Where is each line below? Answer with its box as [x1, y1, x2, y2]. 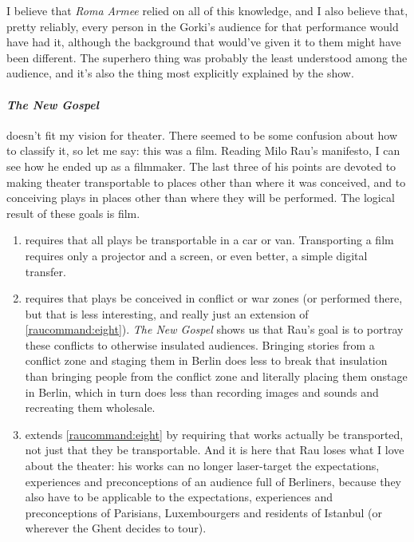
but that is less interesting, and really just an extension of [25, 305, 309, 322]
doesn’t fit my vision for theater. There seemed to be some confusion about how [6, 126, 398, 143]
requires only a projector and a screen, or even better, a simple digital [25, 247, 368, 263]
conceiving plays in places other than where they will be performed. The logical [6, 189, 395, 206]
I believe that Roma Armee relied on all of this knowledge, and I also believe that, [6, 2, 408, 18]
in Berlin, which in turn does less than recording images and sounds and [25, 383, 379, 400]
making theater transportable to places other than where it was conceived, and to [6, 173, 406, 190]
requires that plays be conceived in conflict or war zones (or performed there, [25, 290, 403, 307]
